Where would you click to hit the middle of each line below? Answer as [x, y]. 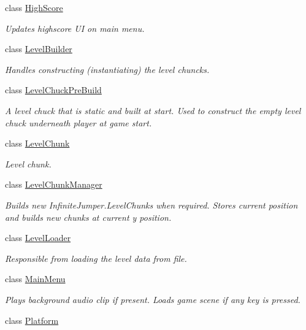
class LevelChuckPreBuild [53, 90]
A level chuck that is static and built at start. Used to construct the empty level [153, 110]
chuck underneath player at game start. [78, 122]
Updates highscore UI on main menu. [75, 28]
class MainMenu [35, 279]
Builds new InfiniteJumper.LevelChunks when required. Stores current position [151, 205]
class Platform [32, 320]
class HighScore [34, 7]
